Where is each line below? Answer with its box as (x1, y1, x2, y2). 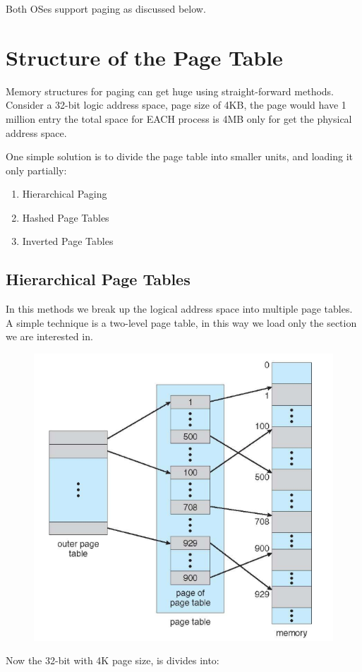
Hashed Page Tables (22, 210, 109, 224)
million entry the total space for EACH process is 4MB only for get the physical (6, 111, 352, 126)
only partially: (6, 162, 67, 177)
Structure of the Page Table (6, 42, 283, 71)
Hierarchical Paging (22, 186, 107, 201)
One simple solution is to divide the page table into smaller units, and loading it (6, 149, 354, 164)
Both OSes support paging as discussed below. (6, 1, 206, 16)
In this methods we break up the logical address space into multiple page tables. (6, 301, 353, 316)
